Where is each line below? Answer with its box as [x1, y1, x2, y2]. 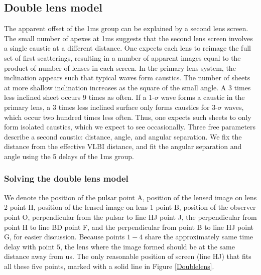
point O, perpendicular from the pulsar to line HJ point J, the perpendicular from [4, 211, 257, 222]
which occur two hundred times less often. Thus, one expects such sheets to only [4, 111, 251, 122]
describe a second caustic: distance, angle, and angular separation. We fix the [4, 131, 242, 142]
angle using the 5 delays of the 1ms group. [4, 151, 134, 161]
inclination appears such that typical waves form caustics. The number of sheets [4, 72, 250, 83]
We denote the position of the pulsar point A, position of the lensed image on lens [4, 192, 257, 202]
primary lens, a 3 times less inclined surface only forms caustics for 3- [4, 101, 218, 112]
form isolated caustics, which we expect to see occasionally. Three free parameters [4, 121, 256, 132]
